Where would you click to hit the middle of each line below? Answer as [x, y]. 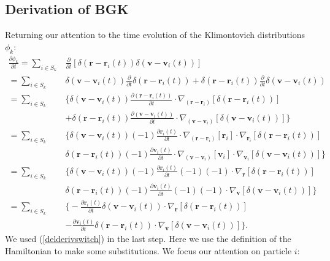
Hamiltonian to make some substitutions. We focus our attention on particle [148, 250]
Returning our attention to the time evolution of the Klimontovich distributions [155, 35]
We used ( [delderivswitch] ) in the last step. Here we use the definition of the [148, 239]
